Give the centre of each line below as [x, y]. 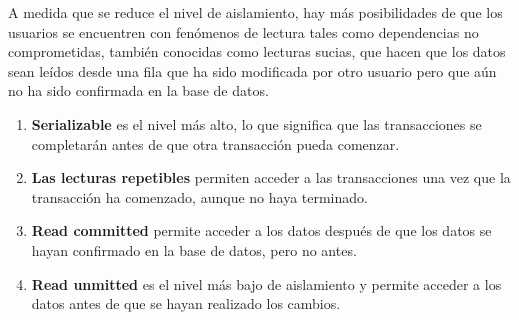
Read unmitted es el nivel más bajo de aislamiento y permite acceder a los [266, 283]
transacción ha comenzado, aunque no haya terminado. [199, 196]
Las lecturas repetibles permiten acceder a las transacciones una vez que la [271, 177]
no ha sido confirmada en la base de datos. [138, 90]
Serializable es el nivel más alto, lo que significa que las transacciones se [256, 123]
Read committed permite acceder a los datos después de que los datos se [261, 230]
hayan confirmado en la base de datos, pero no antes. [194, 249]
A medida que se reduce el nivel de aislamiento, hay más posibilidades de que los [255, 12]
